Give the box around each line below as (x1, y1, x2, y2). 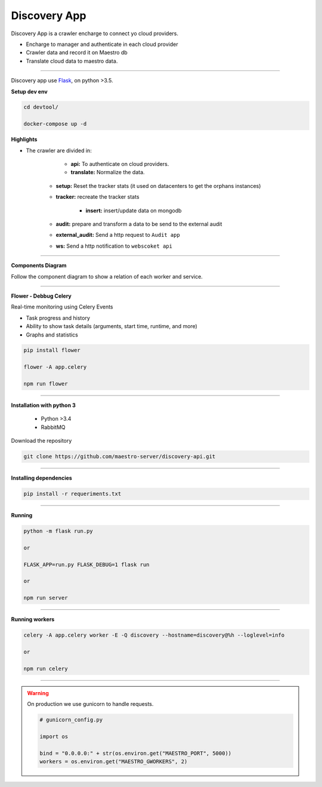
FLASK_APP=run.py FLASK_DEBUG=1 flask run (23, 561, 150, 568)
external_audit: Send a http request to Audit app (55, 232, 180, 239)
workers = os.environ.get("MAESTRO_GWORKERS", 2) (39, 758, 188, 765)
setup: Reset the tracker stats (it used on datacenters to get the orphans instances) (55, 182, 261, 189)
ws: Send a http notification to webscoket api (55, 242, 173, 249)
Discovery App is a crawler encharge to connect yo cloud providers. (11, 30, 179, 37)
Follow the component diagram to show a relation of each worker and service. (11, 273, 203, 280)
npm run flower (23, 381, 68, 387)
